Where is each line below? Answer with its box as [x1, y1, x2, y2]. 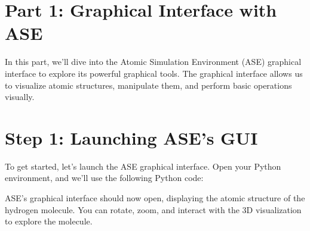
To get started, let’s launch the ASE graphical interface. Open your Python [5, 160, 281, 172]
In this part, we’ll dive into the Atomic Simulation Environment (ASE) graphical [5, 55, 302, 68]
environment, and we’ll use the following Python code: [5, 171, 204, 184]
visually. [5, 90, 35, 103]
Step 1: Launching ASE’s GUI [5, 125, 258, 149]
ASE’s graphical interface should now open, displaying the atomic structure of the [5, 192, 305, 204]
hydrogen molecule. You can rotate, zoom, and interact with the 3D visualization [5, 203, 302, 216]
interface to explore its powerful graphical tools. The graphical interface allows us [5, 67, 303, 79]
